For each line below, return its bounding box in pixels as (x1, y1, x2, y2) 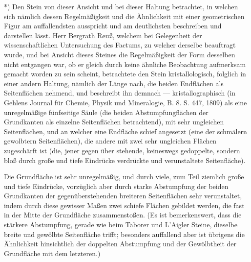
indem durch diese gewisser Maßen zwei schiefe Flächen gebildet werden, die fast (4, 200, 245, 210)
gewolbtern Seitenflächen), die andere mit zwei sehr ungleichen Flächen (4, 136, 217, 146)
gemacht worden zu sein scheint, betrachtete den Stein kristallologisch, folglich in (4, 69, 246, 79)
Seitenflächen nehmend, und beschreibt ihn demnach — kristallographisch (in (4, 88, 236, 98)
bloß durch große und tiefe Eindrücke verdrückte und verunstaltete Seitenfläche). (4, 155, 246, 165)
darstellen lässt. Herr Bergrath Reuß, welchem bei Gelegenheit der (4, 30, 202, 40)
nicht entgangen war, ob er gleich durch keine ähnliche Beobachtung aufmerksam (4, 59, 246, 69)
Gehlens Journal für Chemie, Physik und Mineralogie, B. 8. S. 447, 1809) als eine (4, 97, 247, 107)
